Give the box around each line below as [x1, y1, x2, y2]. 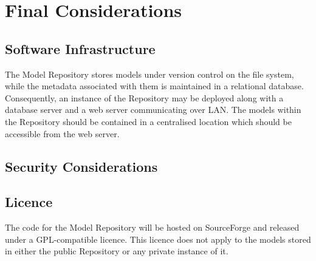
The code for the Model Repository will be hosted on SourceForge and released [5, 221, 300, 234]
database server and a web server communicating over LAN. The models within [5, 103, 301, 116]
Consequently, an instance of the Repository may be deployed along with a [5, 91, 284, 104]
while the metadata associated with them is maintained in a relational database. [5, 80, 304, 92]
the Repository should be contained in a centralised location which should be [5, 115, 292, 127]
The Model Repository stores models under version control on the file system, [5, 67, 294, 80]
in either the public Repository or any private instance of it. [5, 245, 228, 257]
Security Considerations [5, 157, 158, 175]
